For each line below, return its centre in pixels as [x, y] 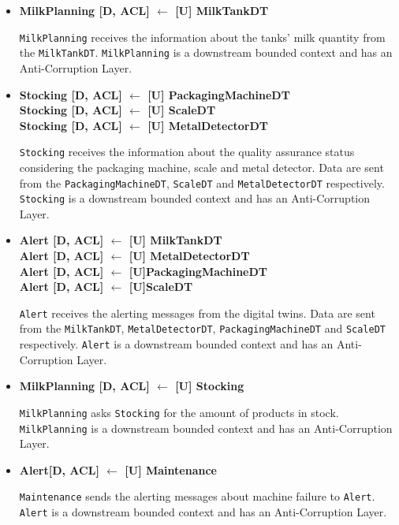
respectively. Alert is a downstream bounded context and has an [176, 344]
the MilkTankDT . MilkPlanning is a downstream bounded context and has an [206, 52]
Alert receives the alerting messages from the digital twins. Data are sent [197, 313]
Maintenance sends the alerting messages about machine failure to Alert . [197, 496]
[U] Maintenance [171, 469]
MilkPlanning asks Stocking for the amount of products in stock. [179, 412]
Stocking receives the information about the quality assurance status [187, 152]
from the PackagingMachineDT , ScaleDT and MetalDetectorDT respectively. [202, 182]
